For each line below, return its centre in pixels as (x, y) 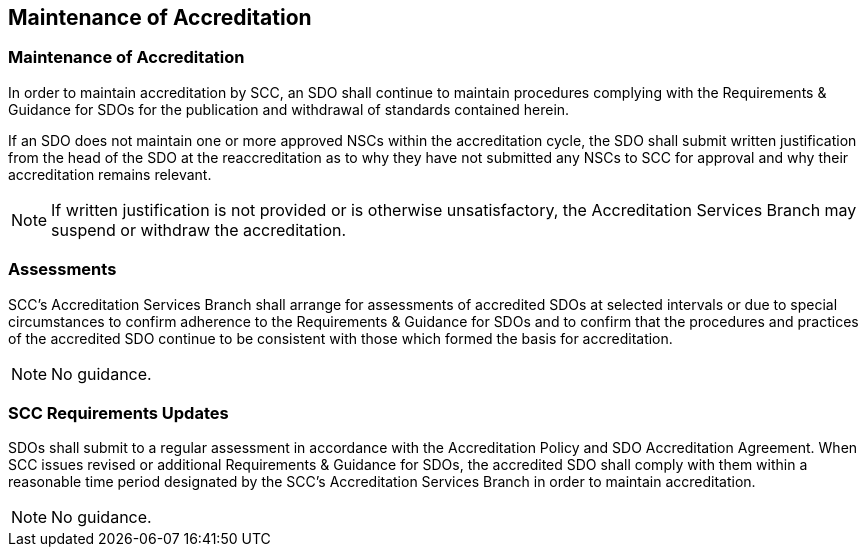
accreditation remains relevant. (110, 174)
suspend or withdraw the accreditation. (199, 229)
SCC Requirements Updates (118, 412)
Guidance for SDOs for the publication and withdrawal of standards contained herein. (289, 109)
